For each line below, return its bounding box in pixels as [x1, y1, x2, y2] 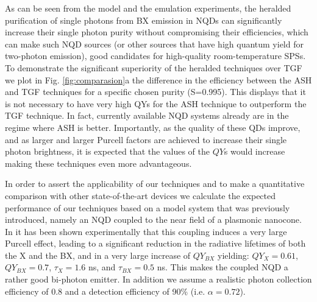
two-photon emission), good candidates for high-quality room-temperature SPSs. [5, 49, 306, 62]
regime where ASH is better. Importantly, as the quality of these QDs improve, [5, 121, 301, 133]
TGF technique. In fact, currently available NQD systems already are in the [5, 109, 289, 122]
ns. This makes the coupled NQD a [157, 261, 288, 273]
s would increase [224, 145, 285, 158]
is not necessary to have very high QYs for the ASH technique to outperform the [5, 97, 307, 110]
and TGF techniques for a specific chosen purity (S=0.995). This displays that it [5, 85, 306, 98]
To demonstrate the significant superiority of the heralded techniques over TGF [5, 61, 302, 74]
